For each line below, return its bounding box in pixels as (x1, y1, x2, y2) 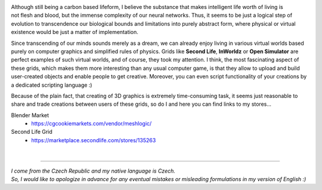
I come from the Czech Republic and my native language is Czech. (11, 167, 176, 174)
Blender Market (11, 111, 49, 119)
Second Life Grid (11, 128, 53, 136)
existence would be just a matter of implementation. (11, 29, 138, 36)
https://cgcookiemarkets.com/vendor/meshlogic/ (31, 120, 152, 127)
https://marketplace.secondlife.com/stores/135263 (31, 136, 156, 143)
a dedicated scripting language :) (11, 81, 92, 88)
